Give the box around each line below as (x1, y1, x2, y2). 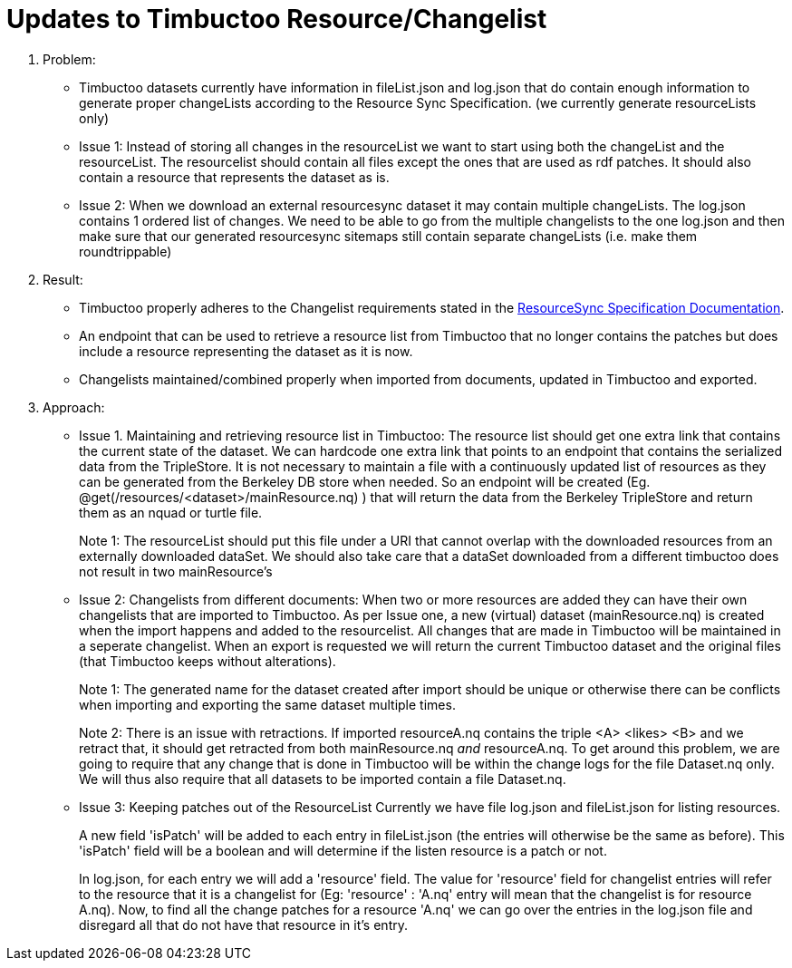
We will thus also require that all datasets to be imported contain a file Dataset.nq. (79, 770, 566, 787)
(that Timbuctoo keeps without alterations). (79, 653, 336, 669)
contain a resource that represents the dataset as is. (79, 169, 390, 185)
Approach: (43, 399, 105, 415)
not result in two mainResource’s (79, 563, 273, 579)
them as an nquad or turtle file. (79, 504, 263, 520)
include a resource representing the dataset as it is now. (79, 343, 413, 359)
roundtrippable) (79, 243, 172, 259)
